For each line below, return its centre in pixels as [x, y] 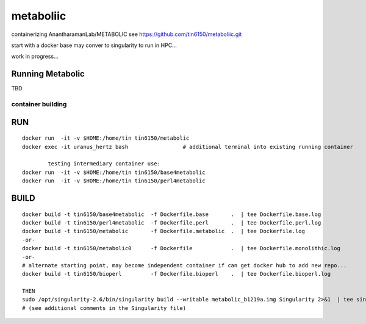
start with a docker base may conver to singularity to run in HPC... [94, 45]
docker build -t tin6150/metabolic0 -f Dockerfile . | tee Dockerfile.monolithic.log [181, 248]
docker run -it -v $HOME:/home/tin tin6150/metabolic [106, 138]
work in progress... [35, 56]
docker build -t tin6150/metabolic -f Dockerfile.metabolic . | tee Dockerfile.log [163, 231]
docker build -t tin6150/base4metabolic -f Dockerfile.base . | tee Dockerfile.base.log [172, 214]
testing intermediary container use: [104, 164]
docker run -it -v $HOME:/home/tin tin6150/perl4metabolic [114, 181]
